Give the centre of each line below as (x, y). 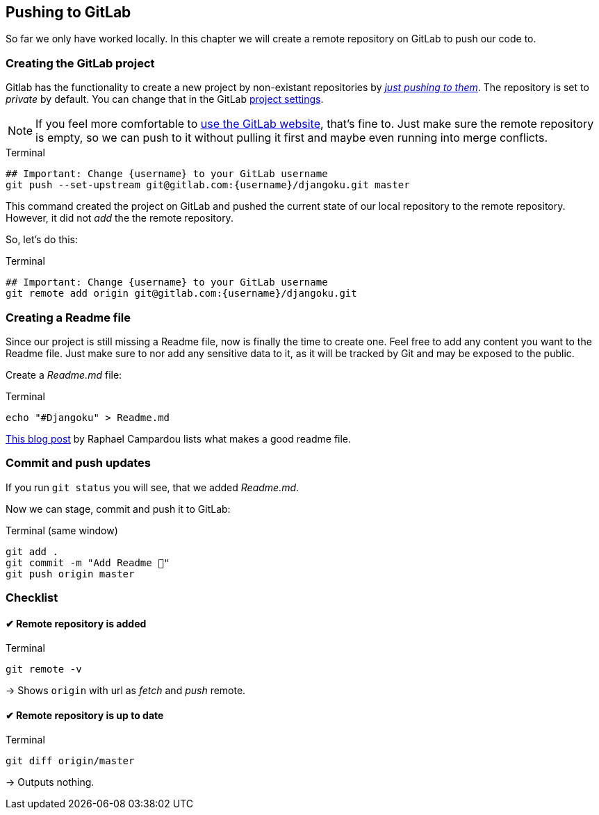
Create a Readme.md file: (64, 374)
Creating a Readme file (68, 317)
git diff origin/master (70, 761)
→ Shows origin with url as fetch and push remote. (126, 691)
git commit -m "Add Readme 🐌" (88, 562)
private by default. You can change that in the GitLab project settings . (165, 99)
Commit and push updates (78, 463)
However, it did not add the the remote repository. (120, 218)
